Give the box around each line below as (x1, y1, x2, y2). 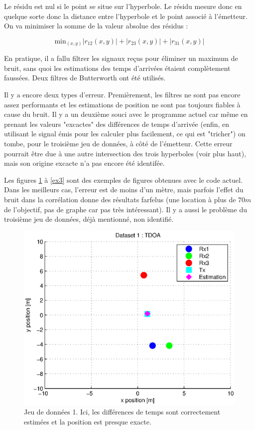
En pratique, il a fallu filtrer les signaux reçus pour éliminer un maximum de (4, 53, 238, 63)
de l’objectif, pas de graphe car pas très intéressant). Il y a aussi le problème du (4, 204, 247, 214)
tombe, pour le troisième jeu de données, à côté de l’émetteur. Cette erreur (4, 138, 233, 149)
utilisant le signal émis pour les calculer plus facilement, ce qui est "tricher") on (4, 128, 246, 139)
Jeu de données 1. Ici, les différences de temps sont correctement (24, 407, 221, 417)
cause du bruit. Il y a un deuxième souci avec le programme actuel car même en (4, 109, 248, 119)
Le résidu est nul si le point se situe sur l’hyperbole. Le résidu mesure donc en (4, 1, 242, 11)
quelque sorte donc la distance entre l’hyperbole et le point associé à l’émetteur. (4, 10, 248, 21)
